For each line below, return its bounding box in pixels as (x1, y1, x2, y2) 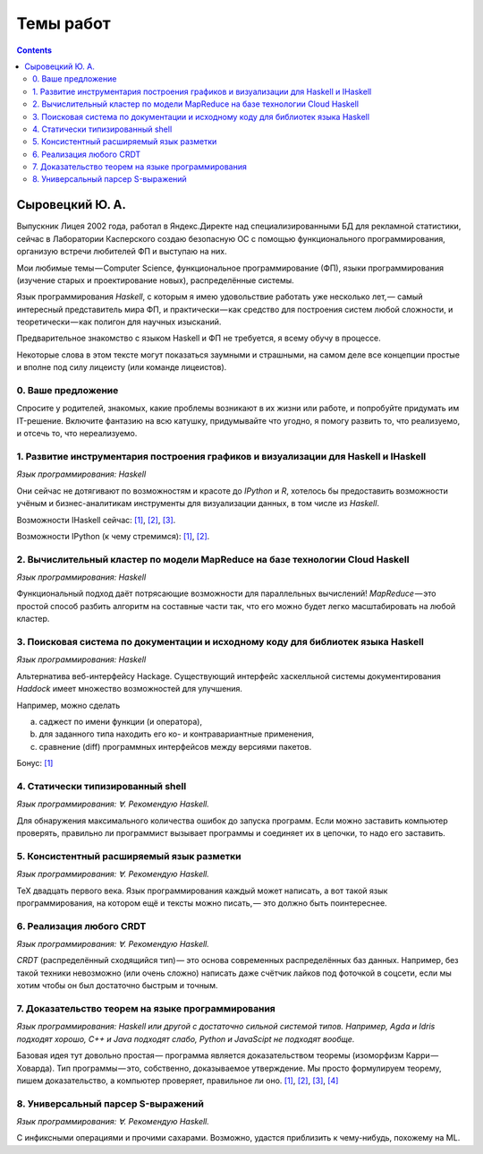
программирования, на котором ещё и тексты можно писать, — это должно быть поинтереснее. (16, 897, 388, 909)
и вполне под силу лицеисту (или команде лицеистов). (16, 362, 227, 373)
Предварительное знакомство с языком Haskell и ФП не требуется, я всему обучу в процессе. (16, 332, 382, 344)
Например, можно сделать (16, 700, 121, 710)
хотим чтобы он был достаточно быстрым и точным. (16, 980, 218, 991)
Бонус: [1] (16, 758, 54, 769)
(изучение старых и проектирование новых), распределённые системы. (16, 274, 294, 286)
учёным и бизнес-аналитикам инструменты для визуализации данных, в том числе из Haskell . (16, 498, 380, 509)
